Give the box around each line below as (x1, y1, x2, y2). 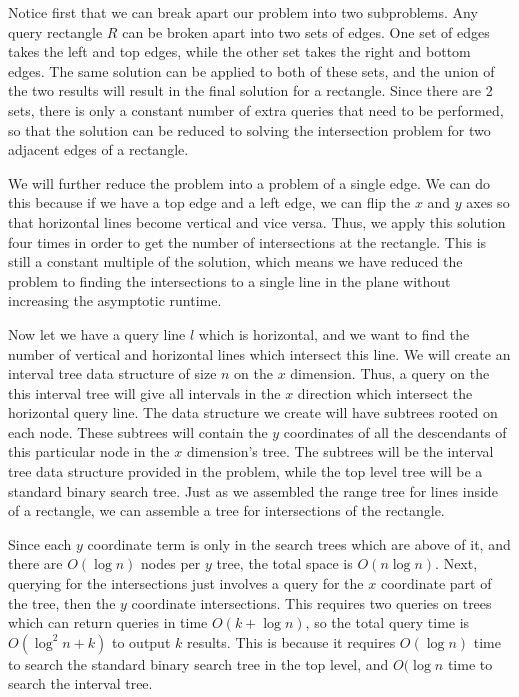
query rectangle (8, 21, 103, 42)
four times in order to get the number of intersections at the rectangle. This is (8, 231, 487, 252)
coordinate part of (380, 573, 492, 594)
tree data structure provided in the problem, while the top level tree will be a (8, 461, 483, 482)
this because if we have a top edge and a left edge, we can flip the (8, 192, 411, 213)
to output (111, 631, 171, 652)
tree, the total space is (216, 553, 353, 574)
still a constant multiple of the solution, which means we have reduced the (8, 251, 463, 272)
